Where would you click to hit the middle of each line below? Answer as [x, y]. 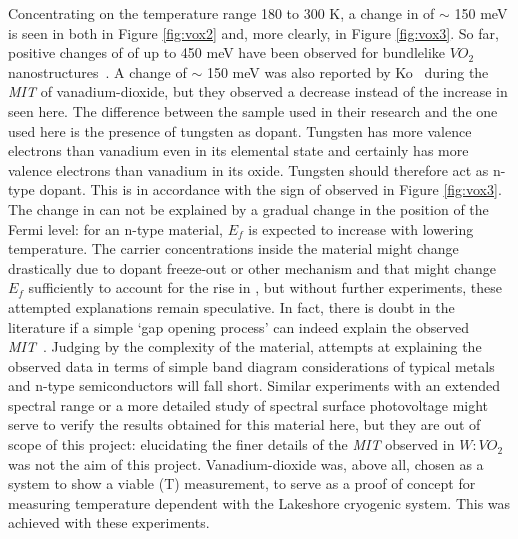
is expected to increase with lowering [361, 228]
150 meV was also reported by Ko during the [347, 71]
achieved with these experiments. [109, 522]
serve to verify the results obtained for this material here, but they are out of [244, 424]
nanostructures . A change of [97, 71]
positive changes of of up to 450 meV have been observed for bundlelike [227, 52]
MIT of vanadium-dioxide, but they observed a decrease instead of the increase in [258, 91]
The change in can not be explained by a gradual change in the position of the [248, 208]
